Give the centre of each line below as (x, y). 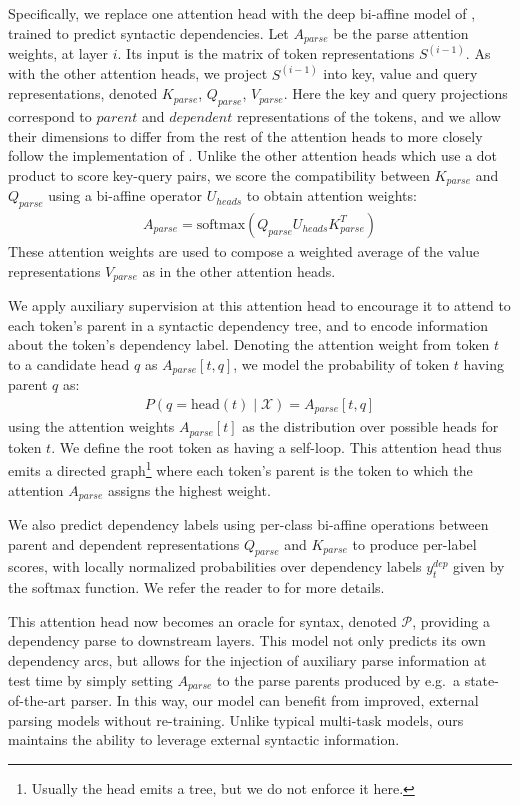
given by (479, 566)
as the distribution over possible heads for (370, 426)
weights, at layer (58, 53)
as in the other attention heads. (239, 270)
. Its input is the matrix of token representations (266, 53)
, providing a (451, 620)
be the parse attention (401, 32)
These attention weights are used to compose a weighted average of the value (244, 250)
